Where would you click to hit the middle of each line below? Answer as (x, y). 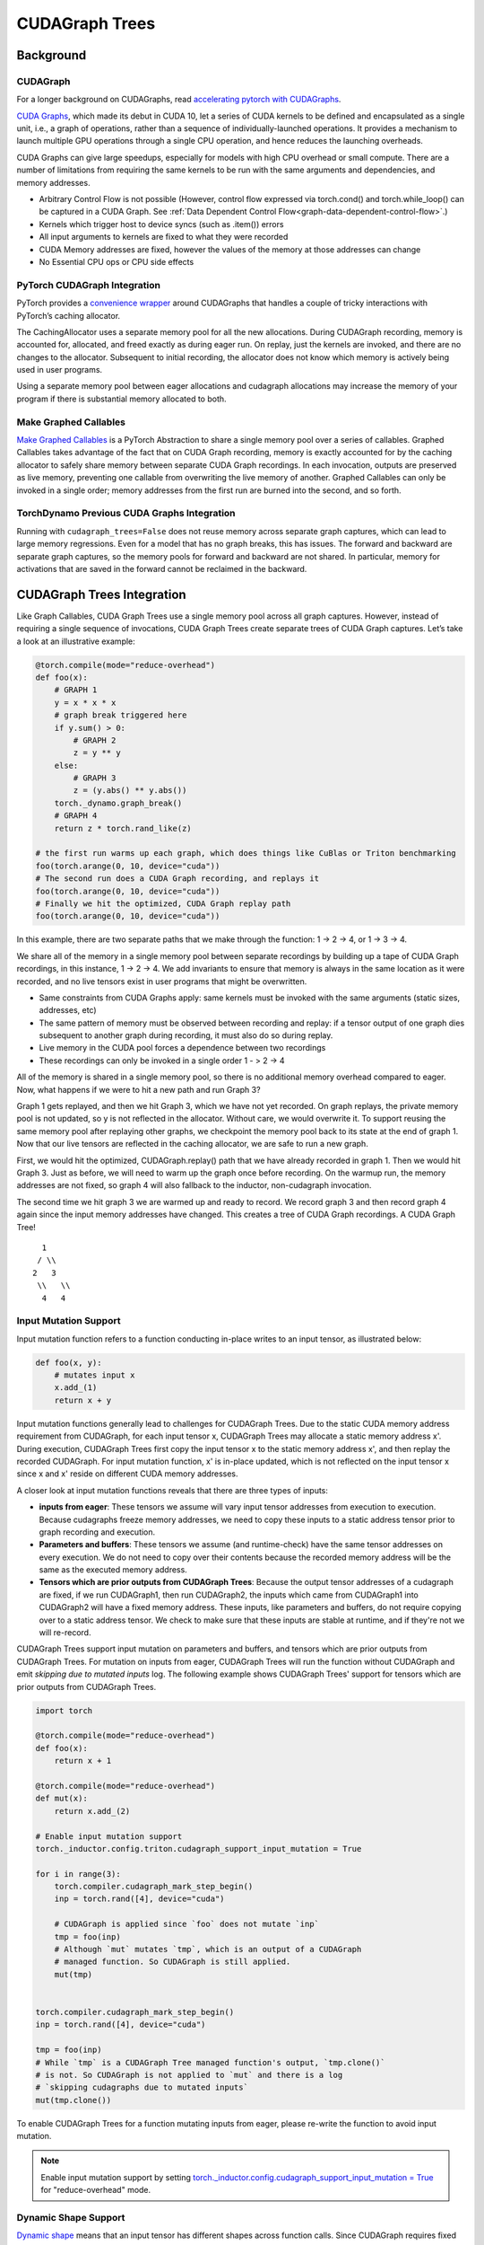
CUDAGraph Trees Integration (102, 594)
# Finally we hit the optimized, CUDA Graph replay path (163, 903)
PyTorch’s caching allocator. (69, 315)
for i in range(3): (78, 1874)
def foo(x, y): (69, 1362)
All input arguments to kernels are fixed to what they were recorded (164, 237)
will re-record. (65, 1633)
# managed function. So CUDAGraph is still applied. (173, 1962)
